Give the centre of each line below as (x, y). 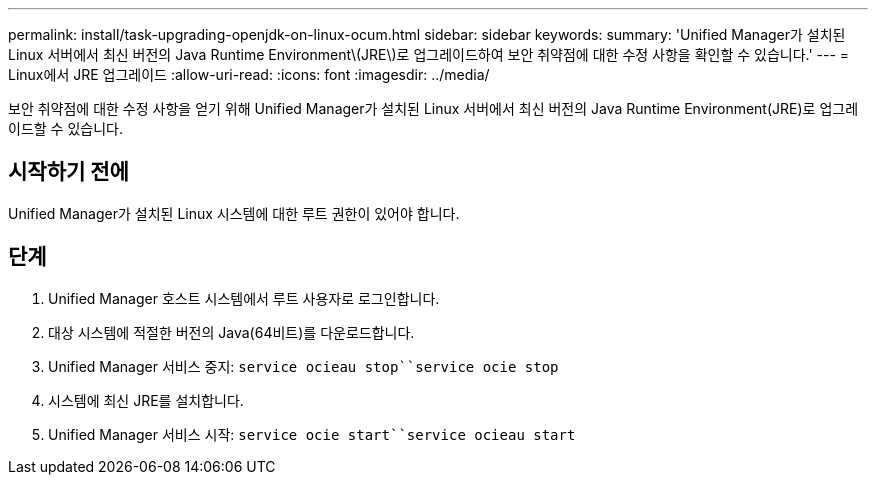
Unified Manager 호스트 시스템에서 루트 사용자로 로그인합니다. (244, 298)
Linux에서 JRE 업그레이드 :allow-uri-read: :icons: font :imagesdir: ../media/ (249, 74)
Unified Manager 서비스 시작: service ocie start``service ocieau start (312, 434)
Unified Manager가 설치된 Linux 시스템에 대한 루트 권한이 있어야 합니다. (234, 213)
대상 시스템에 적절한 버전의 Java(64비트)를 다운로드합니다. (231, 332)
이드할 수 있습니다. (65, 128)
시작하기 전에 (68, 172)
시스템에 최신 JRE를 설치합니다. (146, 400)
